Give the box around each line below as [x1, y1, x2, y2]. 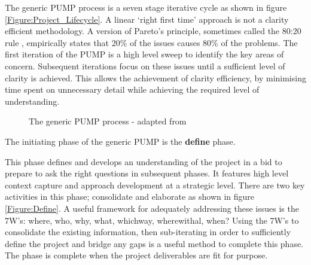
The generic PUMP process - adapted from [29, 115, 187, 127]
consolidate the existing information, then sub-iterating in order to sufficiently [5, 226, 291, 238]
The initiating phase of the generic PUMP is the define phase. [5, 135, 236, 147]
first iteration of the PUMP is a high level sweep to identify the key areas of [5, 48, 284, 60]
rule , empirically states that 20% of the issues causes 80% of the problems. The [5, 36, 298, 48]
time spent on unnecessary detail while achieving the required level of [5, 83, 260, 96]
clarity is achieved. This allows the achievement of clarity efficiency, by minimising [5, 71, 306, 84]
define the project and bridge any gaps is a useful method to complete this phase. [5, 237, 304, 249]
